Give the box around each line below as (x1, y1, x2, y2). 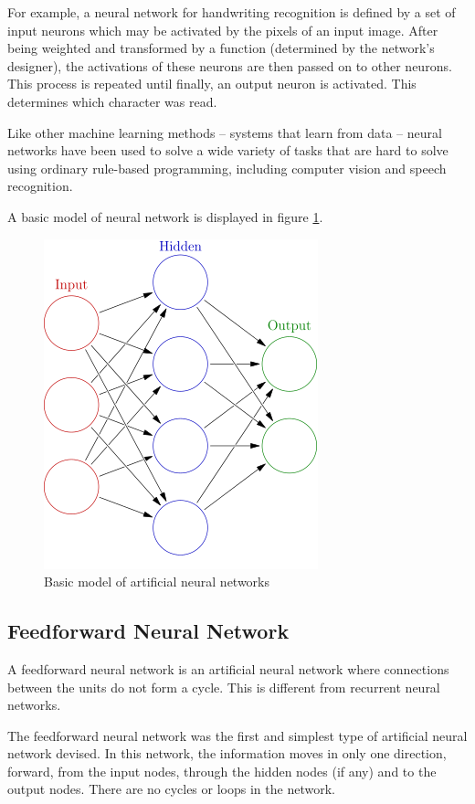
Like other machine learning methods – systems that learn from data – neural (7, 122, 442, 142)
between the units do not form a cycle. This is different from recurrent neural (7, 677, 440, 696)
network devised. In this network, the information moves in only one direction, (7, 744, 447, 763)
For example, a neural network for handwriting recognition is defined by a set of (7, 3, 456, 21)
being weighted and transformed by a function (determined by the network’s (7, 38, 435, 58)
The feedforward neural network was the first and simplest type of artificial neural (7, 725, 468, 745)
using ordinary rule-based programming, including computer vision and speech (7, 158, 447, 177)
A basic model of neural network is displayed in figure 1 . (7, 206, 323, 226)
